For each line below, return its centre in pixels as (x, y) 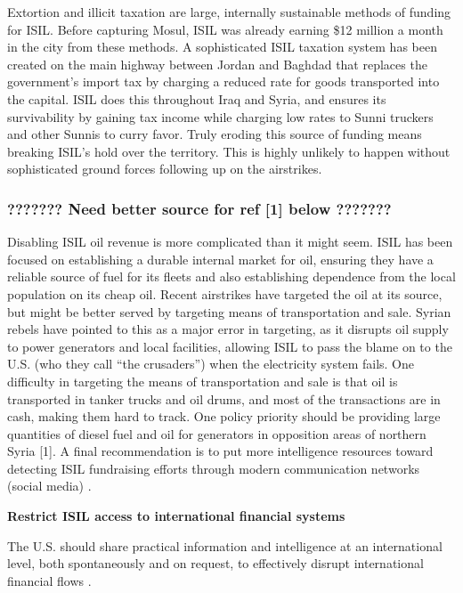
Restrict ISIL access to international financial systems (176, 516)
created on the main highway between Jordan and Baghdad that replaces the (217, 64)
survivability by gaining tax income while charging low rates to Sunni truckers (220, 116)
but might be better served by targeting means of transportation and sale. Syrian (229, 311)
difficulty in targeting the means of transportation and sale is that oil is (203, 381)
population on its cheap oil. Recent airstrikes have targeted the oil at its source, (225, 293)
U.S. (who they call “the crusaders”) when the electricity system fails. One (211, 364)
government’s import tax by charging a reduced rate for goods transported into (223, 81)
